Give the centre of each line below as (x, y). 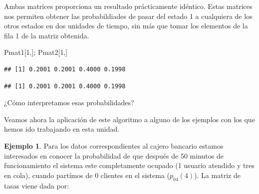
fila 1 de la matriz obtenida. (47, 35)
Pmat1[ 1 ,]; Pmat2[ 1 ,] (36, 52)
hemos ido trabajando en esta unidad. (62, 129)
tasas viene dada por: (37, 185)
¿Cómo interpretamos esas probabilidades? (69, 102)
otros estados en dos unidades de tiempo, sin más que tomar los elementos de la (126, 26)
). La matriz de (217, 175)
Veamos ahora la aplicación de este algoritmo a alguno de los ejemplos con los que (129, 119)
